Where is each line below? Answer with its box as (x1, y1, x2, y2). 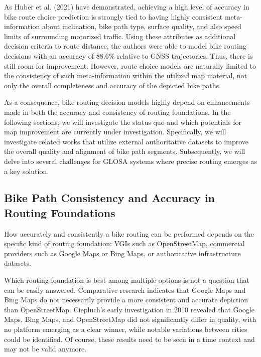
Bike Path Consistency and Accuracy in (4, 190, 215, 206)
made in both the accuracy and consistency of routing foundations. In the (4, 106, 231, 117)
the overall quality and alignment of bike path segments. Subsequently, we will (4, 146, 245, 156)
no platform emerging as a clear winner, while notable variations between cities (4, 324, 247, 334)
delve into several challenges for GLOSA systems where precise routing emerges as (4, 155, 257, 166)
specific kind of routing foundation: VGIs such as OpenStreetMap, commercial (4, 238, 245, 249)
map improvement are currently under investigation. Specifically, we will (4, 126, 226, 137)
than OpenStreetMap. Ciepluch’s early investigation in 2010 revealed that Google (4, 304, 254, 314)
